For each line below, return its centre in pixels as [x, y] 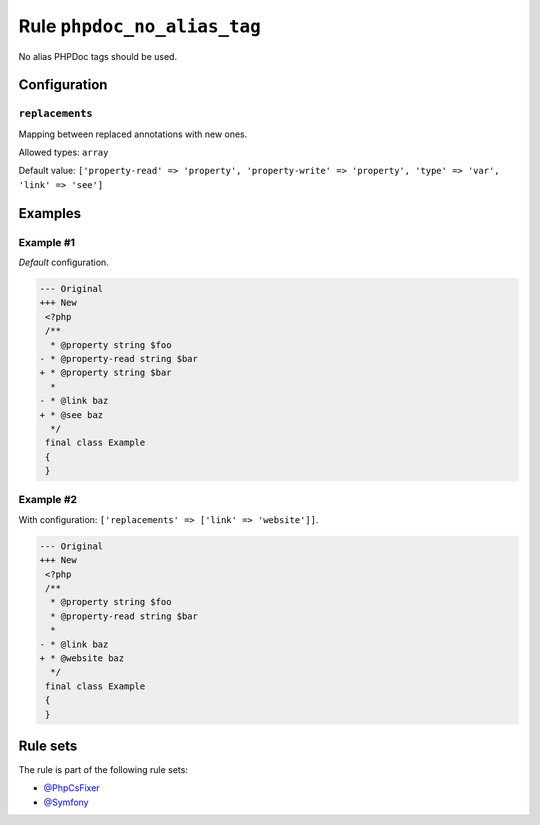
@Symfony [66, 802]
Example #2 [48, 500]
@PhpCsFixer [71, 788]
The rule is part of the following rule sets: [103, 769]
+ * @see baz [71, 414]
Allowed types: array [63, 152]
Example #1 [46, 242]
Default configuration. [63, 262]
